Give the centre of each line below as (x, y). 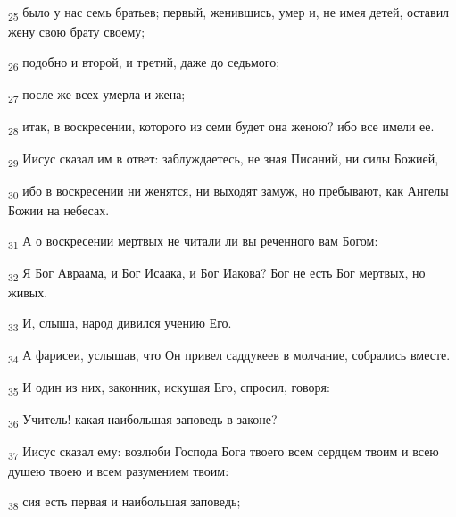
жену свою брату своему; (77, 32)
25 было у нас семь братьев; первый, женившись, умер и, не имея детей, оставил (229, 13)
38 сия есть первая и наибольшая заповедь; (124, 502)
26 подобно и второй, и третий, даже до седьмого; (144, 63)
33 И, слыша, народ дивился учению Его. (120, 323)
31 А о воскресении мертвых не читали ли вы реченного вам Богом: (193, 241)
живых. (28, 292)
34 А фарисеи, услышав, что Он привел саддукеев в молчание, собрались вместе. (229, 355)
